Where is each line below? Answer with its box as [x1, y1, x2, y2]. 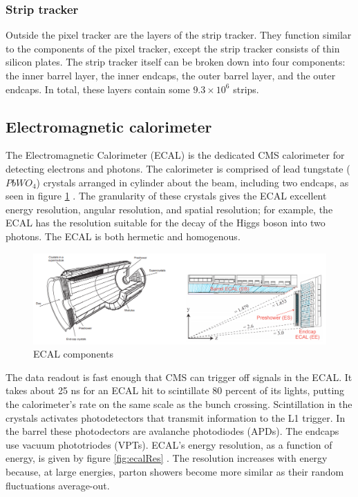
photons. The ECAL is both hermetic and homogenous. [6, 228, 241, 243]
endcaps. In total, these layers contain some [6, 81, 190, 96]
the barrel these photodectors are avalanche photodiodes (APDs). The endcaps [6, 424, 339, 438]
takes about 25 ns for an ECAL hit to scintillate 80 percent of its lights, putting [6, 383, 345, 398]
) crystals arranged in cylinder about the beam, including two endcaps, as [36, 175, 349, 189]
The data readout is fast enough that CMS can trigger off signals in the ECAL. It [6, 369, 352, 384]
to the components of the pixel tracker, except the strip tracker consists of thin [6, 41, 340, 55]
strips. [233, 81, 259, 96]
